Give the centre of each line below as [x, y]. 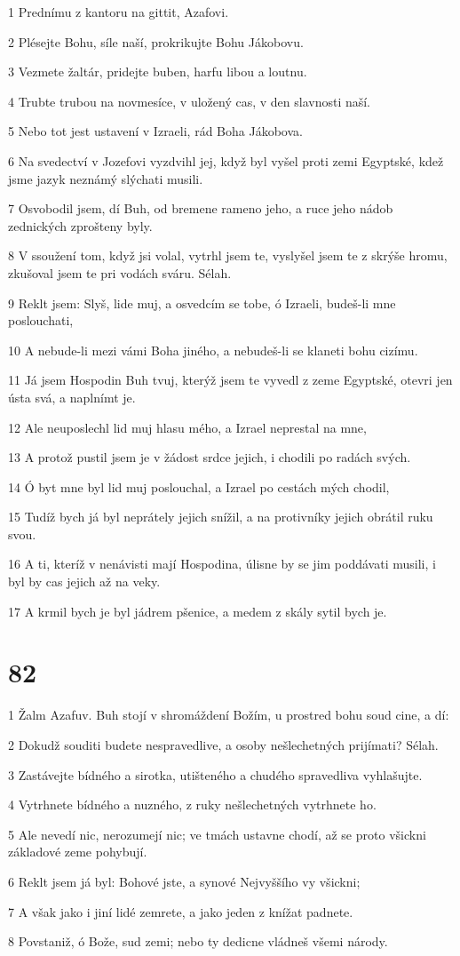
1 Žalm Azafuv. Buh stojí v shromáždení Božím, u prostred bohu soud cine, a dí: [229, 715]
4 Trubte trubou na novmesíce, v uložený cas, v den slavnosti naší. [190, 101]
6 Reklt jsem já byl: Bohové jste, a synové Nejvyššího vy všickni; [184, 881]
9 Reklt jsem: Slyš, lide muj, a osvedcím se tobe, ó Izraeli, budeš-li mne [202, 303]
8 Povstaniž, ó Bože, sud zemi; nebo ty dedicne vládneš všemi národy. [198, 941]
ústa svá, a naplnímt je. [72, 397]
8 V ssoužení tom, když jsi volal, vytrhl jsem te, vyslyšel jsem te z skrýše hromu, [228, 255]
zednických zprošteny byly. [80, 225]
